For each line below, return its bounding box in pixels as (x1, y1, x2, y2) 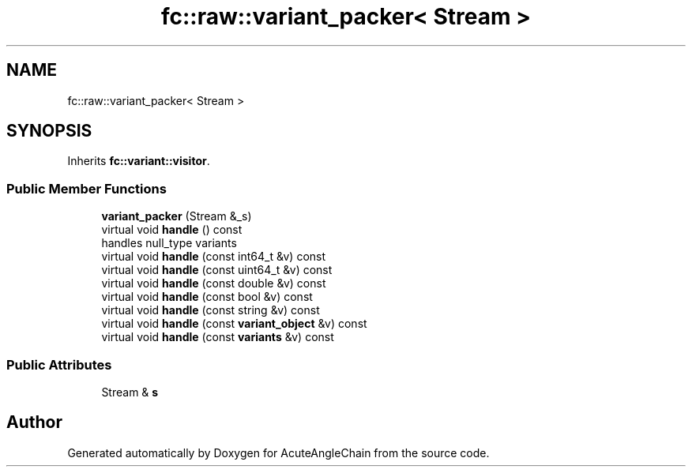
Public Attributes (6, 356, 112, 373)
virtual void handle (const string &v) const (101, 303, 320, 317)
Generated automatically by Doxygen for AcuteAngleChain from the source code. (67, 445, 490, 460)
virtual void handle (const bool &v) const (101, 290, 313, 304)
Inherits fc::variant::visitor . (67, 154, 210, 168)
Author (6, 412, 62, 433)
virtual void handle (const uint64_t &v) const (101, 263, 333, 277)
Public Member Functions (6, 180, 167, 197)
